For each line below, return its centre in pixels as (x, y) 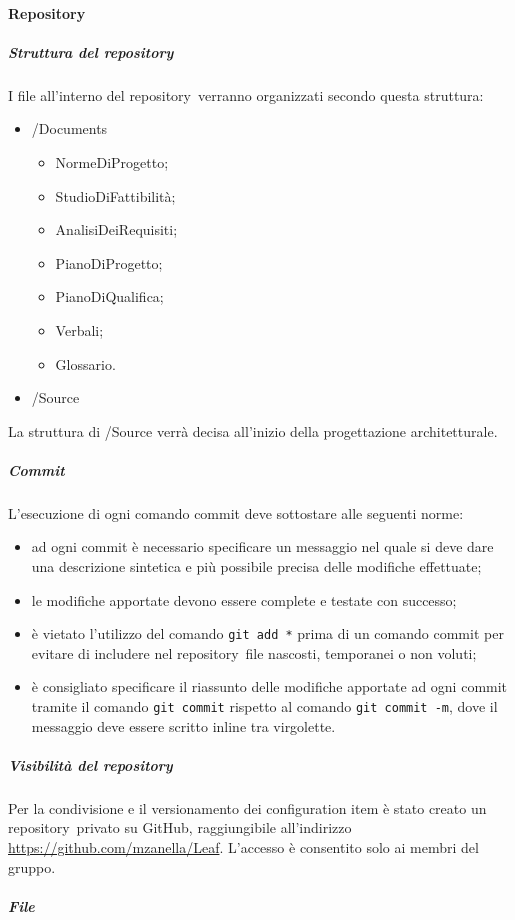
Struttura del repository (91, 51)
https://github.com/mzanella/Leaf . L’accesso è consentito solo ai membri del (243, 847)
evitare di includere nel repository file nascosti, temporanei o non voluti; (254, 652)
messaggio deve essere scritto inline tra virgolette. (183, 725)
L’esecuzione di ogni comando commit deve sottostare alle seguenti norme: (236, 512)
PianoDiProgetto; (109, 262)
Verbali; (79, 329)
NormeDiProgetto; (112, 161)
